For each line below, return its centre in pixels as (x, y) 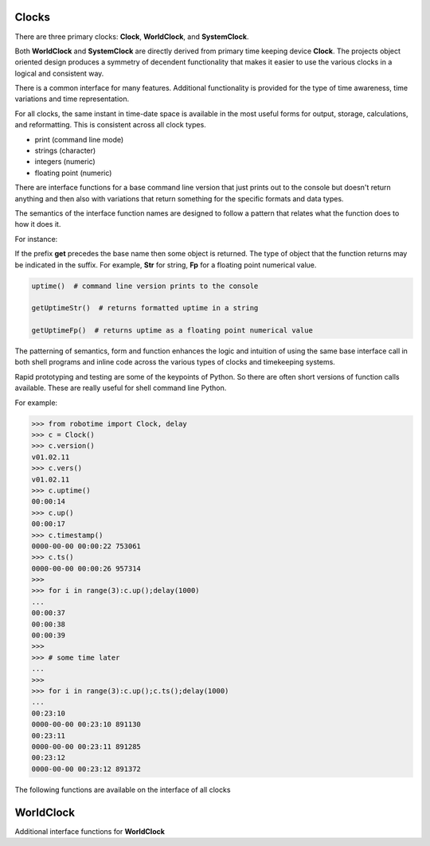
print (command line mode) (79, 139)
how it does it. (38, 224)
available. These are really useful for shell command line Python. (121, 388)
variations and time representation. (72, 99)
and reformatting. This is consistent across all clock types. (110, 125)
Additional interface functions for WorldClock (90, 831)
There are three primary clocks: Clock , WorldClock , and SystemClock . (132, 37)
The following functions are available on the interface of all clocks (123, 789)
